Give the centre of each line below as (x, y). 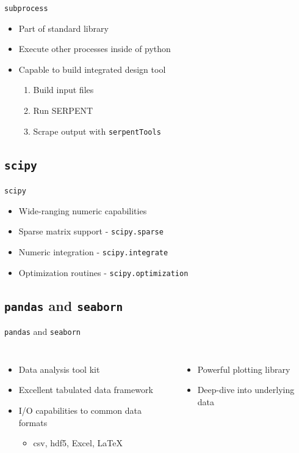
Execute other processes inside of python (95, 49)
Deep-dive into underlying (246, 390)
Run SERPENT (63, 110)
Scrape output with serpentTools (97, 131)
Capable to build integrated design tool (92, 69)
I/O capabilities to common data (80, 410)
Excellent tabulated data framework (86, 390)
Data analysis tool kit (59, 369)
